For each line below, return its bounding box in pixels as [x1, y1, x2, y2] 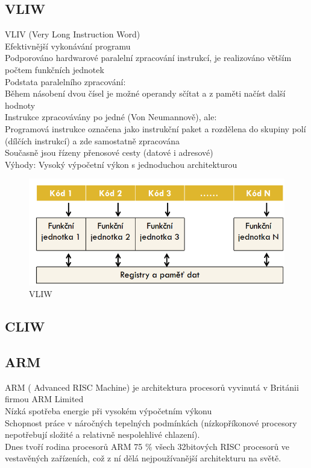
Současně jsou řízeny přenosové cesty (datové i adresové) [5, 146, 213, 159]
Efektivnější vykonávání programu [5, 39, 131, 52]
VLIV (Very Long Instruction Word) [5, 28, 140, 40]
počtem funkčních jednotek [5, 63, 104, 75]
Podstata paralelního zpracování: [5, 75, 126, 88]
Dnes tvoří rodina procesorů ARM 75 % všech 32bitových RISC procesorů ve [5, 440, 290, 452]
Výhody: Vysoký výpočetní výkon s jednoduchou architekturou [5, 158, 237, 170]
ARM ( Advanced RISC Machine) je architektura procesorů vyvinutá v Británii [5, 380, 299, 393]
